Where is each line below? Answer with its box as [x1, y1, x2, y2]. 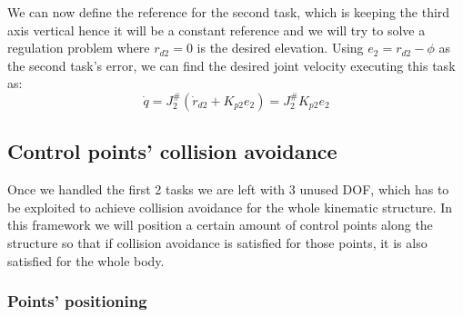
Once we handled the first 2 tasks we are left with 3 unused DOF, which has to [7, 180, 449, 199]
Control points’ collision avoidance [7, 137, 337, 165]
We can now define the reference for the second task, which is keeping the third [7, 3, 450, 21]
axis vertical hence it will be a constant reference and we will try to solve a [7, 20, 426, 39]
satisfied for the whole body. [7, 251, 165, 270]
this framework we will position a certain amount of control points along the [7, 215, 433, 234]
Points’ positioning [7, 290, 147, 312]
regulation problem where [7, 38, 150, 57]
